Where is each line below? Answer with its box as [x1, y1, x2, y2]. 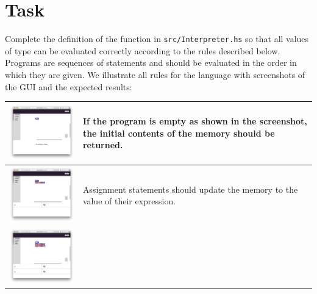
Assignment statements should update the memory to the [82, 182, 298, 195]
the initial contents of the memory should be [82, 126, 275, 139]
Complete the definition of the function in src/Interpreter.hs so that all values [5, 32, 309, 45]
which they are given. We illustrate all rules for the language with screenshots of [5, 68, 305, 81]
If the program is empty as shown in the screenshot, [82, 115, 307, 127]
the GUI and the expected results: [5, 80, 132, 93]
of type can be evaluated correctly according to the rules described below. [5, 44, 280, 57]
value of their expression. [82, 195, 176, 207]
